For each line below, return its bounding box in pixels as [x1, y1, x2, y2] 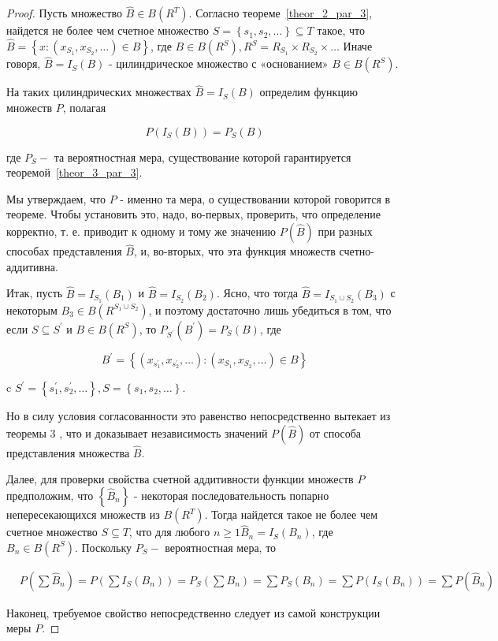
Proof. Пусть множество [6, 5, 122, 21]
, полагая [62, 99, 106, 116]
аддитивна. [6, 258, 58, 274]
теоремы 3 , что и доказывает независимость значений [6, 424, 268, 441]
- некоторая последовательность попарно [134, 487, 329, 504]
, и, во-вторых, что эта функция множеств [133, 243, 336, 259]
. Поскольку [74, 539, 132, 555]
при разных [318, 223, 373, 240]
